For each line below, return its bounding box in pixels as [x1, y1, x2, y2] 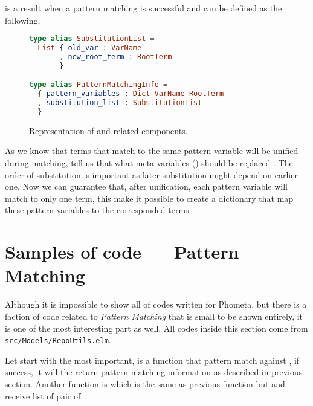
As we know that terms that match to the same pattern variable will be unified [5, 144, 298, 157]
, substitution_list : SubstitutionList [37, 98, 202, 108]
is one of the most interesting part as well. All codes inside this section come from [5, 321, 308, 334]
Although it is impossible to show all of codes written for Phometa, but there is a [5, 298, 307, 311]
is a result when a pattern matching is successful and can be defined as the [5, 2, 282, 14]
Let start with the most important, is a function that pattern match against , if [5, 353, 300, 366]
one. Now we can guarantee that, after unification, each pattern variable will [5, 180, 288, 193]
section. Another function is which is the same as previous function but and [5, 377, 285, 390]
